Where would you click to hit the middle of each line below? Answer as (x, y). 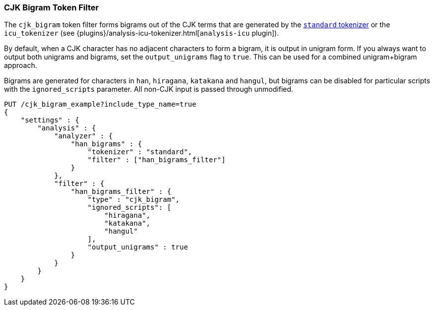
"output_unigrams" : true (138, 247)
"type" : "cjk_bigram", (134, 200)
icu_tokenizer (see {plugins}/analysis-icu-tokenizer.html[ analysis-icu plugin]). (142, 33)
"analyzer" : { (84, 136)
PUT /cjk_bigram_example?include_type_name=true (100, 104)
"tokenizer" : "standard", (140, 152)
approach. (21, 65)
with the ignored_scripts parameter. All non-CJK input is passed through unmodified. (149, 89)
